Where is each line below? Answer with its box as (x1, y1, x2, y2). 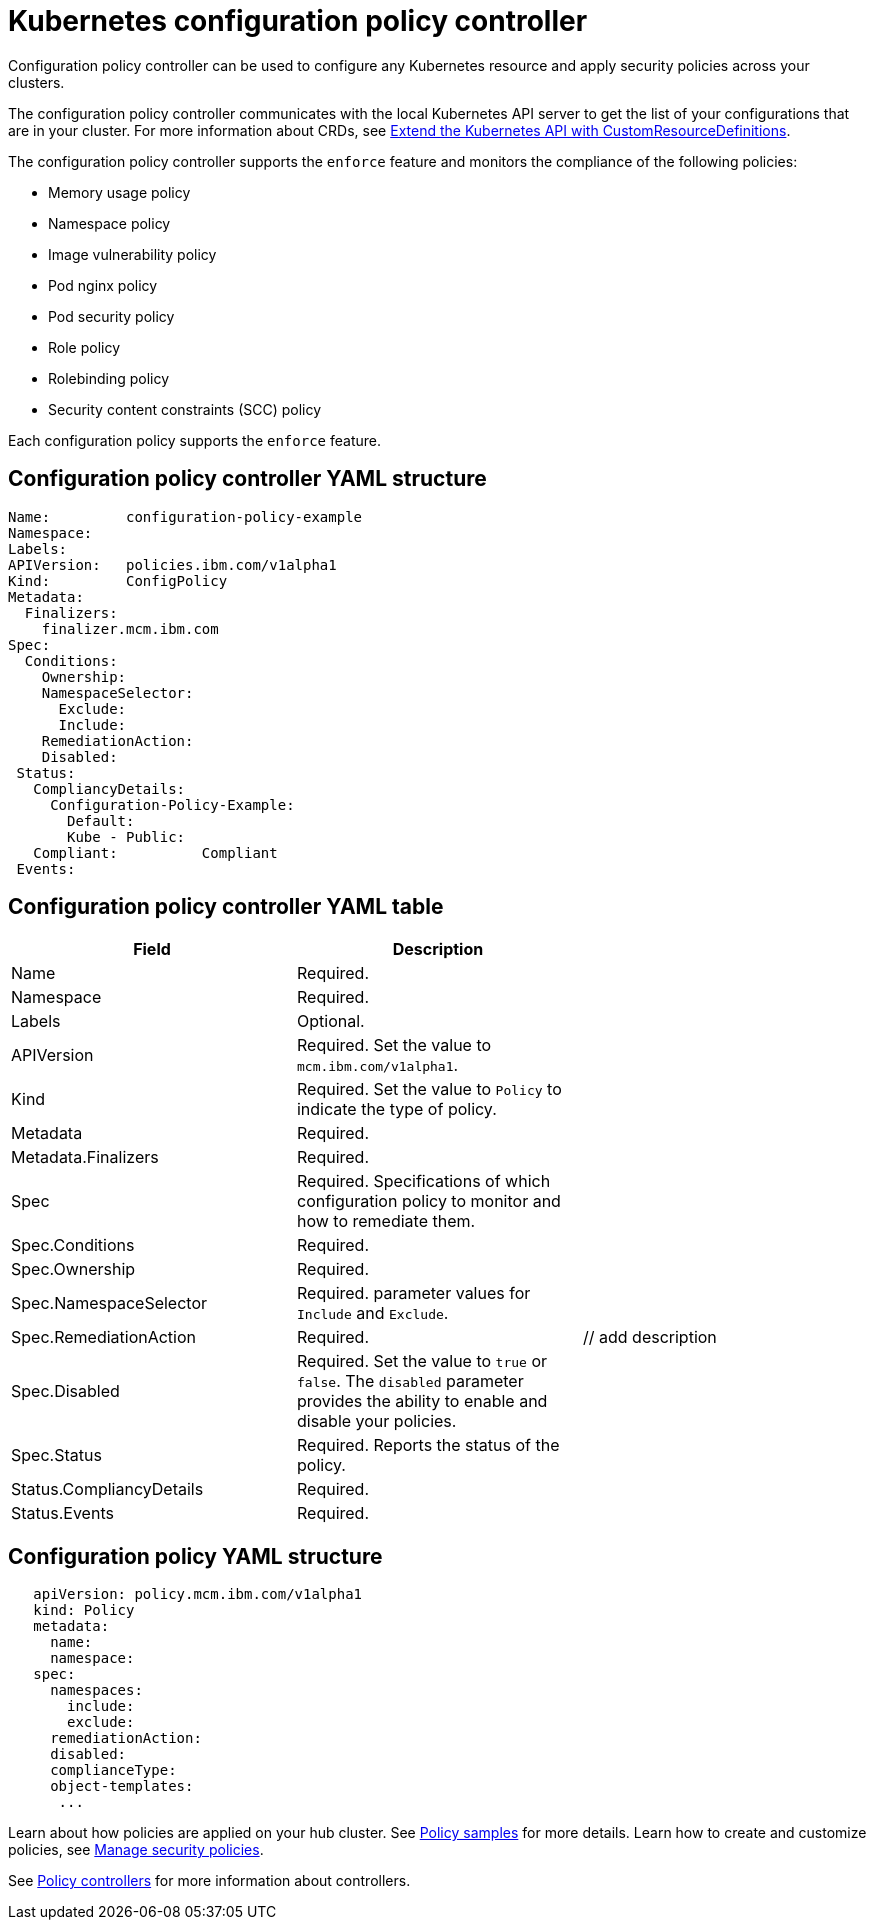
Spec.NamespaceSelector (11, 1293, 208, 1314)
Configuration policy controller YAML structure (8, 466, 487, 492)
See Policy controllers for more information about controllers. (8, 1872, 411, 1890)
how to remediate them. (296, 1211, 476, 1232)
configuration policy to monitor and (296, 1191, 561, 1212)
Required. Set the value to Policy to (296, 1079, 562, 1100)
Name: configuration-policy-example (8, 508, 363, 525)
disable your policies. (296, 1411, 457, 1432)
